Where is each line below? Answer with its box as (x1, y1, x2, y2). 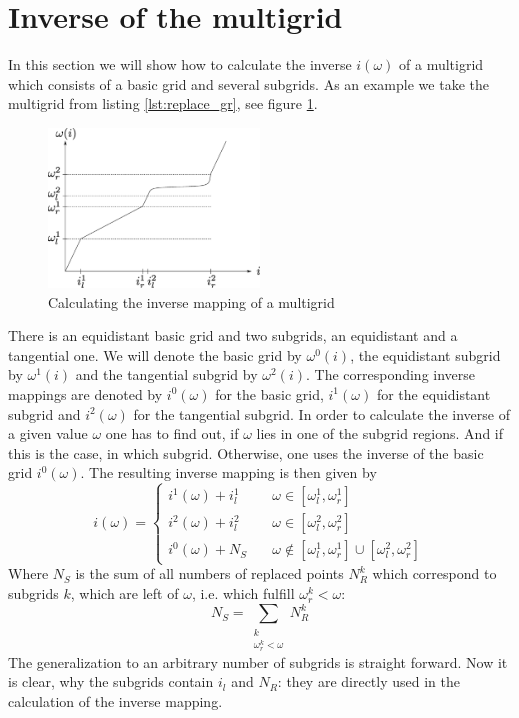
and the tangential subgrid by (75, 364, 258, 385)
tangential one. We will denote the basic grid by (8, 344, 302, 365)
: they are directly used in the (277, 671, 460, 692)
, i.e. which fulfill (191, 583, 295, 604)
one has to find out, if (105, 423, 239, 444)
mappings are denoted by (8, 383, 163, 404)
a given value (8, 423, 88, 444)
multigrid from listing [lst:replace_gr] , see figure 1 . (8, 93, 318, 114)
